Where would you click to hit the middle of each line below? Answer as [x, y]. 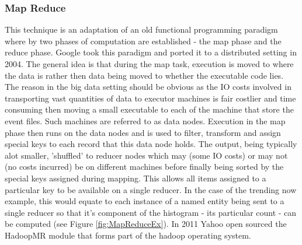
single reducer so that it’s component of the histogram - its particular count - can [151, 212]
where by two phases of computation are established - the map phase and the [143, 41]
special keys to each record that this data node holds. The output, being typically [151, 144]
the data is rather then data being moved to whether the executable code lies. [144, 75]
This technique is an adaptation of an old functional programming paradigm [141, 29]
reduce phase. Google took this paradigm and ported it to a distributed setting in [151, 52]
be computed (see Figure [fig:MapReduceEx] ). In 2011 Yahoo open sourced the [146, 224]
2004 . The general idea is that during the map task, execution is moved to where [149, 64]
